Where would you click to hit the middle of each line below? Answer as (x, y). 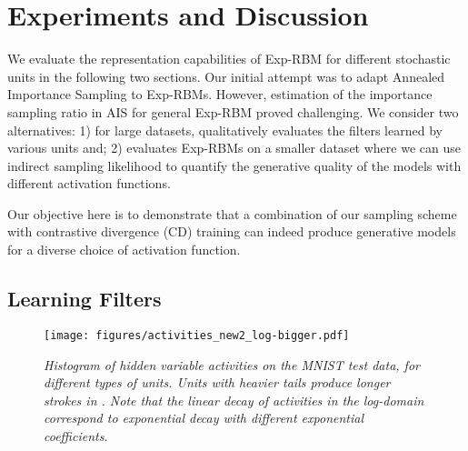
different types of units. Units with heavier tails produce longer (217, 382)
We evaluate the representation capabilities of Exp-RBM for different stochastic (229, 59)
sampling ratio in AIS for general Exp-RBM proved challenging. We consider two (233, 111)
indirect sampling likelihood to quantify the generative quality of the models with (234, 165)
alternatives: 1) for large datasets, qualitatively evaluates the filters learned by (225, 130)
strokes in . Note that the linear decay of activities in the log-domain (234, 400)
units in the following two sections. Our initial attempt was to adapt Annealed (226, 76)
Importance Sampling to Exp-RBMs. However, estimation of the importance (220, 94)
